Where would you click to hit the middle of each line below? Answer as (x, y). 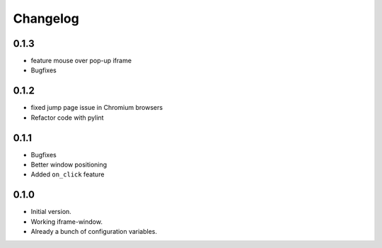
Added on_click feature (68, 174)
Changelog (46, 18)
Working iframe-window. (66, 221)
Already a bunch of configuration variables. (94, 232)
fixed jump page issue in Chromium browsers (97, 108)
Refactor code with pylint (67, 118)
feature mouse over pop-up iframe (81, 61)
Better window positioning (69, 165)
